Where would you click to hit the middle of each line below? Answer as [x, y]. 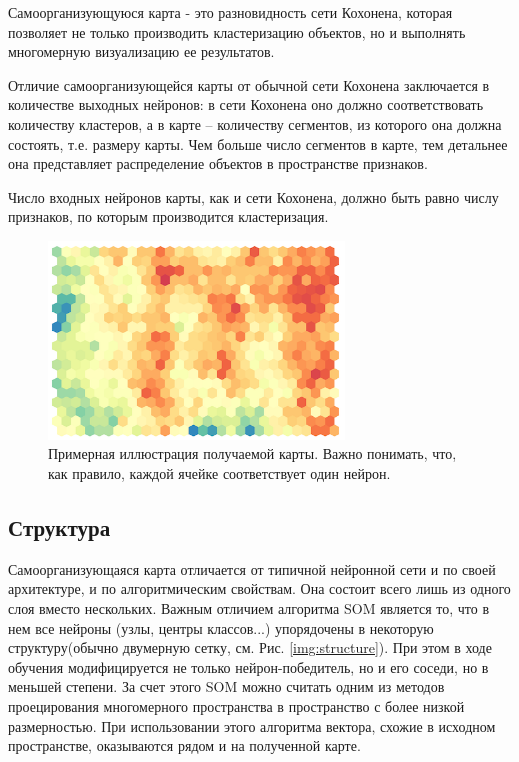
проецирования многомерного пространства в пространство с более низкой [236, 705]
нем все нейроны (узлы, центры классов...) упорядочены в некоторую [221, 627]
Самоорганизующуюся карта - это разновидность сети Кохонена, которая [230, 12]
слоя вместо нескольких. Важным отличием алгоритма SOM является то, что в [248, 607]
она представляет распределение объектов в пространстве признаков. [218, 163]
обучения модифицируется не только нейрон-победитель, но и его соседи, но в [248, 666]
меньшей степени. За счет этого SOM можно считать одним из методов [226, 686]
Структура [59, 526]
